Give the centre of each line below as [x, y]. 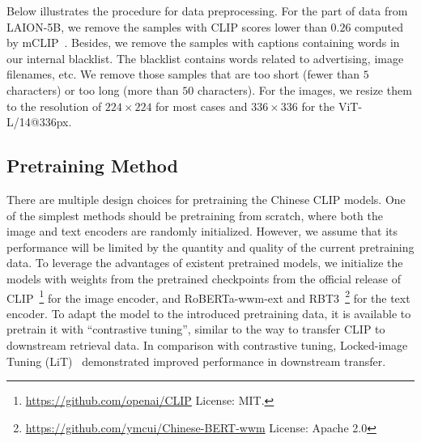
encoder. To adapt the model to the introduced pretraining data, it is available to [209, 313]
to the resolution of [54, 106]
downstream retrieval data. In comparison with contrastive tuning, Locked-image [207, 344]
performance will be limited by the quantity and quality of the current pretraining [210, 246]
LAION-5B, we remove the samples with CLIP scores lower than [167, 26]
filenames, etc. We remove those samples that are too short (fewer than [183, 74]
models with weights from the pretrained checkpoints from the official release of [204, 278]
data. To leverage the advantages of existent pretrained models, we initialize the [205, 263]
